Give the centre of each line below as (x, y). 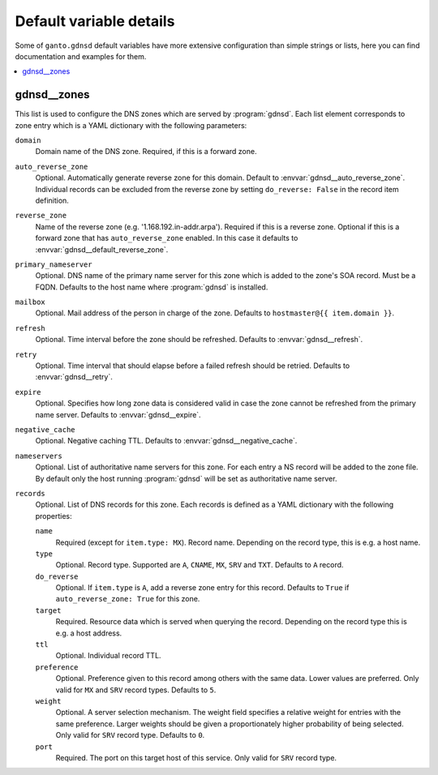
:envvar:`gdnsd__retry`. (74, 377)
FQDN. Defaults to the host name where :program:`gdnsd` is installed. (152, 287)
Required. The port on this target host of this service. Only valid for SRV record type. (196, 757)
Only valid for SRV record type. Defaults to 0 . (130, 735)
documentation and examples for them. (81, 56)
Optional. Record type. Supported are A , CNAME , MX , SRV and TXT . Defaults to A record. (200, 565)
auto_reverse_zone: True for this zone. (128, 599)
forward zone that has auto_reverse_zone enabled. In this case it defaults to (167, 238)
